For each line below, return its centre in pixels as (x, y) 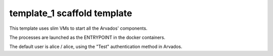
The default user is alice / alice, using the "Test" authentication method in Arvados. (96, 47)
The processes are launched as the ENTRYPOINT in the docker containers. (87, 37)
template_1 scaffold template (71, 13)
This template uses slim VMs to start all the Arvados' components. (78, 28)
